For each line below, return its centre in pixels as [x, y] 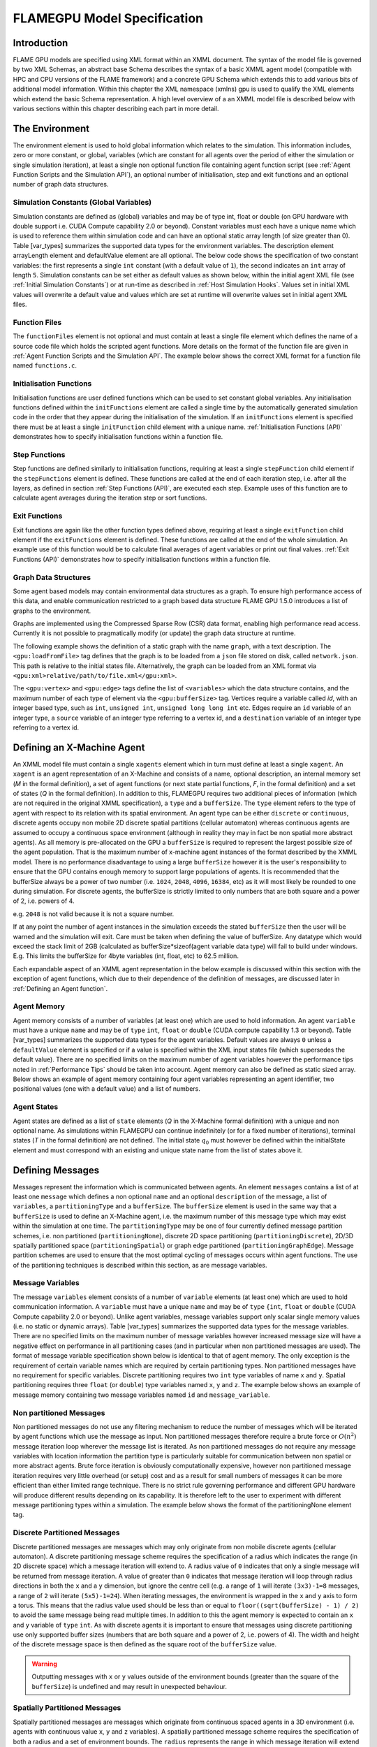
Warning [44, 1664]
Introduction [40, 43]
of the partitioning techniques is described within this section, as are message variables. [140, 1265]
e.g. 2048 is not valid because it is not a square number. [94, 914]
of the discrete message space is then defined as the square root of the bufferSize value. [145, 1644]
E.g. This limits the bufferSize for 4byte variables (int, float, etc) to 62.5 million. [126, 956]
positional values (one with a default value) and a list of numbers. [106, 1089]
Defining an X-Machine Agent [79, 747]
